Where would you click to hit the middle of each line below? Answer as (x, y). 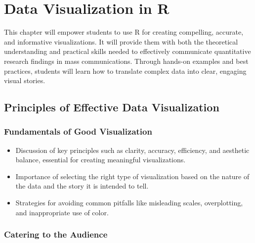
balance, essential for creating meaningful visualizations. (101, 160)
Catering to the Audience (56, 234)
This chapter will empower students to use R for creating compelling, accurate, (124, 32)
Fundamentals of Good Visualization (78, 131)
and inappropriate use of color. (62, 212)
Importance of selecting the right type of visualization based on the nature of (132, 176)
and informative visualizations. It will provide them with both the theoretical (121, 41)
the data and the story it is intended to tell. (82, 186)
